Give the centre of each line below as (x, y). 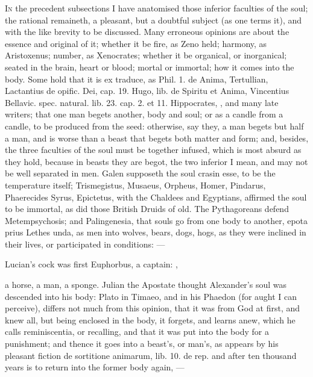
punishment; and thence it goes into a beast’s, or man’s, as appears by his (142, 344)
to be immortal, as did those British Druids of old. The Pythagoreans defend (147, 209)
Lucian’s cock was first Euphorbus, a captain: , (92, 264)
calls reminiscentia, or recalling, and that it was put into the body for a (137, 332)
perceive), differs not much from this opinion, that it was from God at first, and (153, 308)
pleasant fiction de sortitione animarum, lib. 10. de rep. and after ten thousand (151, 355)
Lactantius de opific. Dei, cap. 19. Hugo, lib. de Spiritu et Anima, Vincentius (147, 91)
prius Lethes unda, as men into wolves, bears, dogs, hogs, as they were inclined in (156, 232)
